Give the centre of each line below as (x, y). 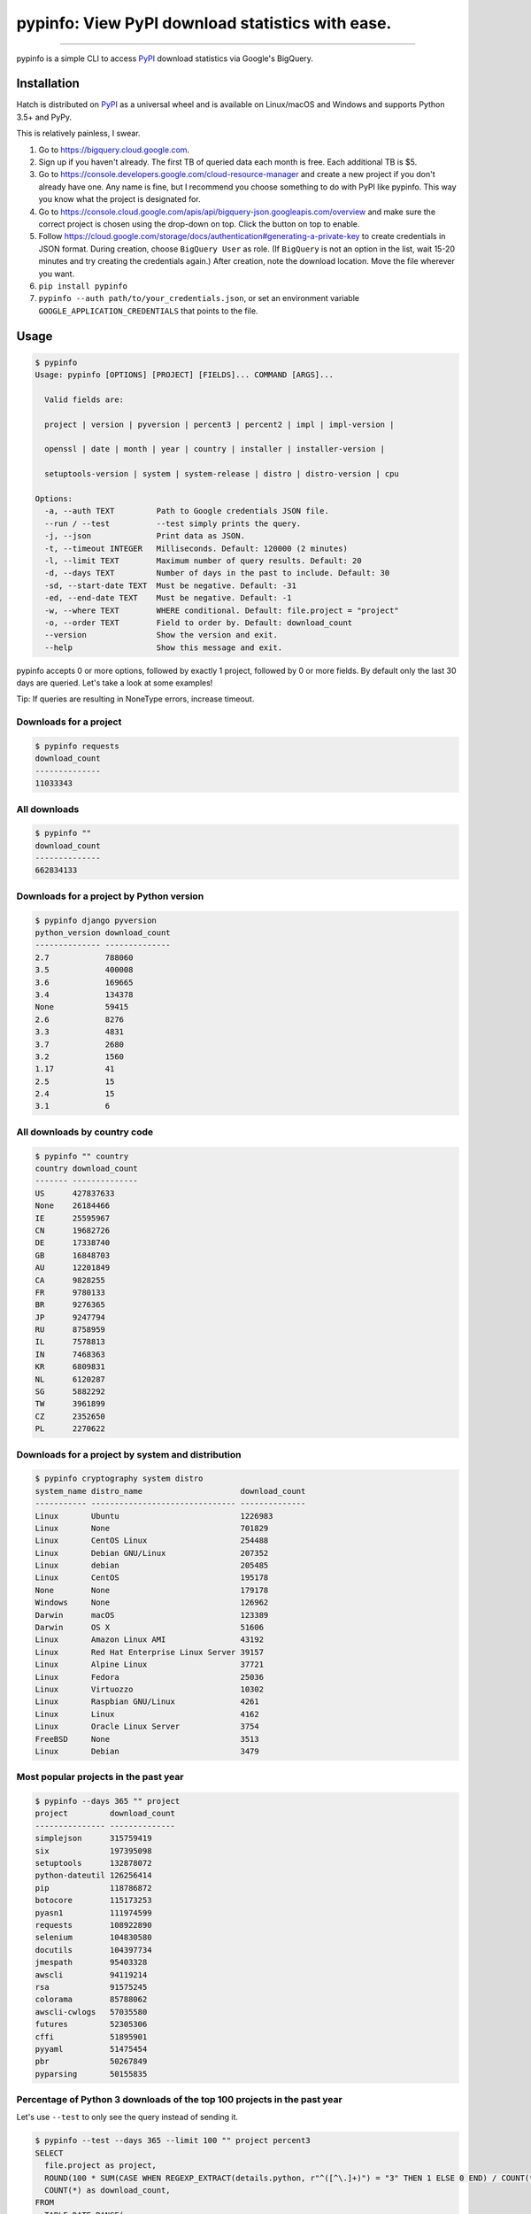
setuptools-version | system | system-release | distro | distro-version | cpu (222, 474)
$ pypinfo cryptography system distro (119, 1479)
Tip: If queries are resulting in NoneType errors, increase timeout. (135, 699)
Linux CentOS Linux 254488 (152, 1541)
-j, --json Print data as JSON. (145, 536)
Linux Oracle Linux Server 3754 (147, 1726)
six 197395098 (93, 1850)
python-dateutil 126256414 (93, 1876)
